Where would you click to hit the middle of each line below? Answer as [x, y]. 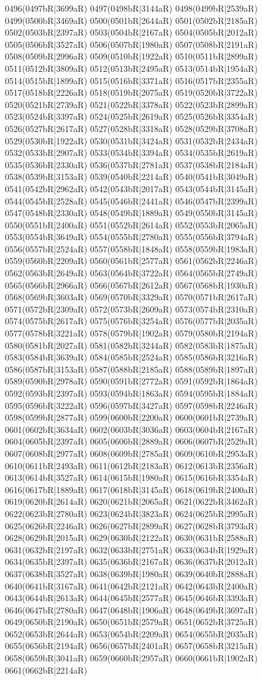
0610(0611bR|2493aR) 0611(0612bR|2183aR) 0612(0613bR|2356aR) [131, 465]
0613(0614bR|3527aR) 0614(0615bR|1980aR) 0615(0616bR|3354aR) [131, 477]
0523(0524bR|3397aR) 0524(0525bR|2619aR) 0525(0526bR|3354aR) [131, 116]
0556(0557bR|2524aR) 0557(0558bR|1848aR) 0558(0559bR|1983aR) [131, 248]
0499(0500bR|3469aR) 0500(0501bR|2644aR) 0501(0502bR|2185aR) [131, 20]
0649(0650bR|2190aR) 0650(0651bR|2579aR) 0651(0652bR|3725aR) [131, 622]
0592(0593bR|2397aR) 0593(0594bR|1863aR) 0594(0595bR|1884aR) [131, 393]
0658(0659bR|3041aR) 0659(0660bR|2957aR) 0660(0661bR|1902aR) [131, 658]
